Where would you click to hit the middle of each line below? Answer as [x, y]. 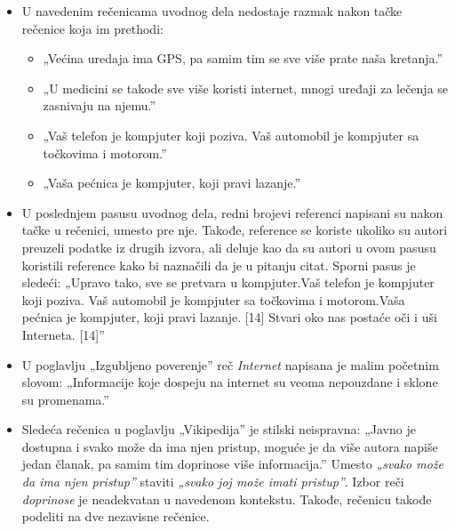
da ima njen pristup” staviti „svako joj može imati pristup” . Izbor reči [213, 482]
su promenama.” [65, 399]
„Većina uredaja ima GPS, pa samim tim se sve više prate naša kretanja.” [243, 58]
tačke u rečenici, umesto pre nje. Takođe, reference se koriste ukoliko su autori [235, 230]
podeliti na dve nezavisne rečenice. [116, 516]
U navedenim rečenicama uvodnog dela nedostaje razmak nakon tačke [212, 11]
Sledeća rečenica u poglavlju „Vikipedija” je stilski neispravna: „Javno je [219, 429]
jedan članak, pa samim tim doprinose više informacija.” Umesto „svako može [232, 464]
